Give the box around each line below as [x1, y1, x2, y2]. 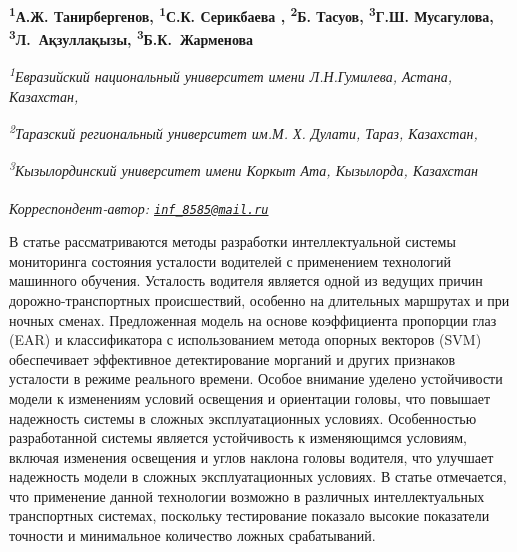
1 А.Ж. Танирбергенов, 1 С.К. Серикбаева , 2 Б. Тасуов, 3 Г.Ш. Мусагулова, [9, 3, 494, 26]
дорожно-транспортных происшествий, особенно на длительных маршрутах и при [9, 289, 510, 310]
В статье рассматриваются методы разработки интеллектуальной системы [9, 231, 456, 252]
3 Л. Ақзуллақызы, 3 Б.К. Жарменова [9, 26, 254, 49]
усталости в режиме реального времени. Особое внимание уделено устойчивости [9, 368, 503, 389]
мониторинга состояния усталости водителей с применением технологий [9, 250, 451, 271]
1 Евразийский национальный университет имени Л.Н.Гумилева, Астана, [9, 63, 453, 87]
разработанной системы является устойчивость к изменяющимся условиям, [9, 427, 467, 448]
